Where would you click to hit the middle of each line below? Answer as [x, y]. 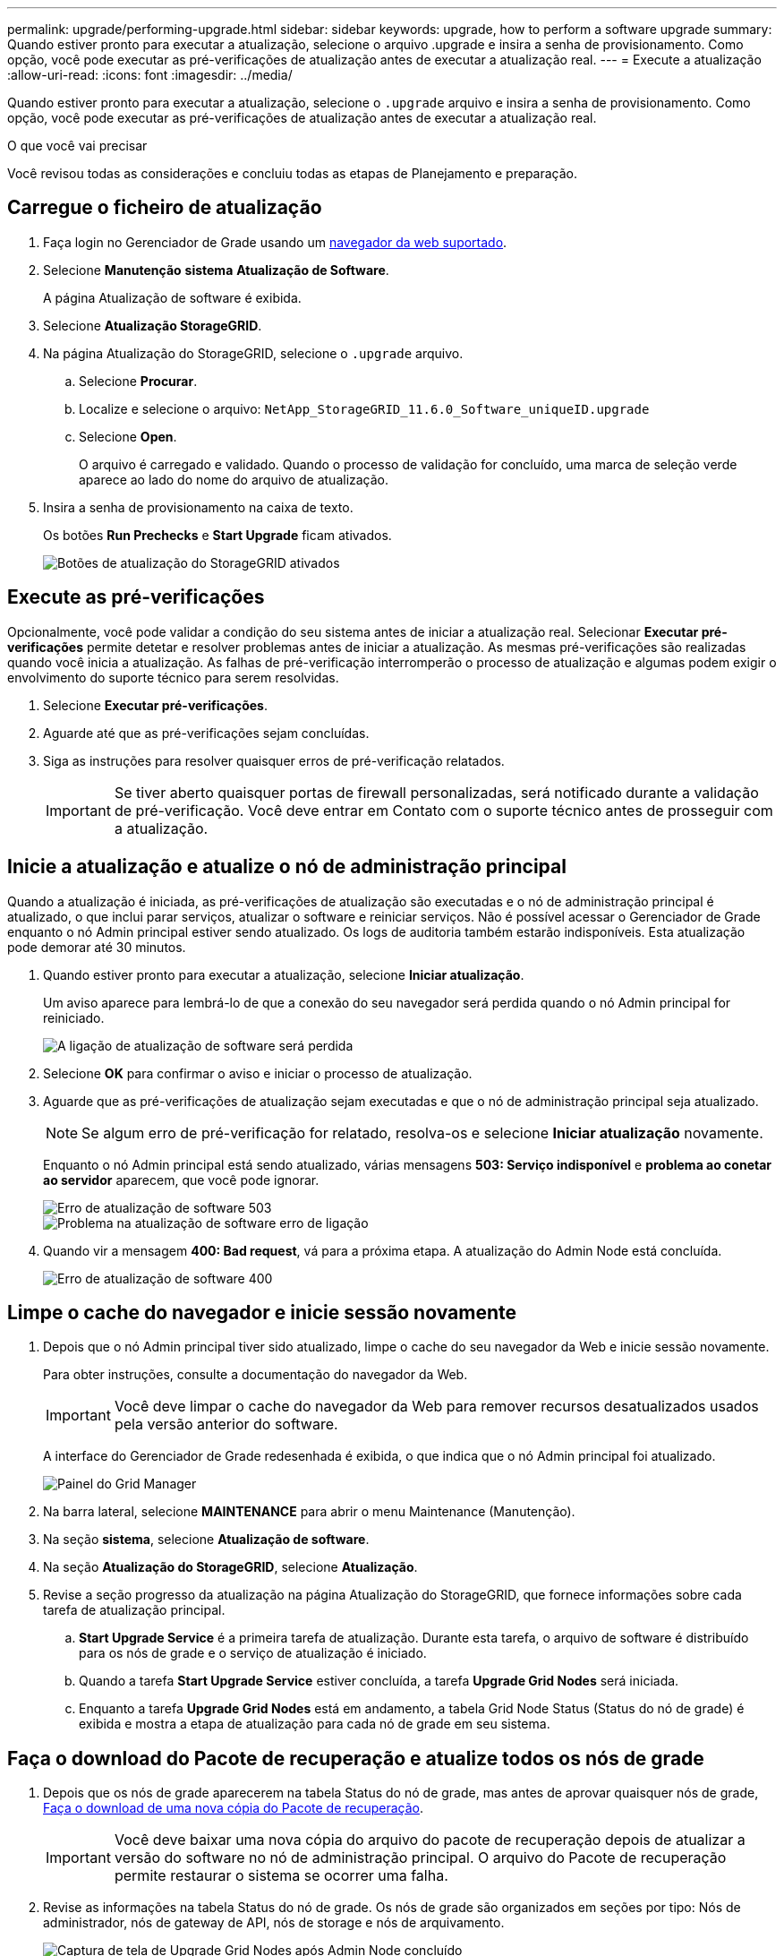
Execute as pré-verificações [136, 597]
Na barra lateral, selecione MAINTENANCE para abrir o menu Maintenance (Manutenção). [309, 1512]
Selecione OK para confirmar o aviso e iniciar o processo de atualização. [258, 1073]
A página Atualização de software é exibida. [172, 297]
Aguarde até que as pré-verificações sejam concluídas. [206, 733]
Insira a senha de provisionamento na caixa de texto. [198, 507]
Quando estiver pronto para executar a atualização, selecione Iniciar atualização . [284, 974]
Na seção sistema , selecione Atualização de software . [206, 1540]
